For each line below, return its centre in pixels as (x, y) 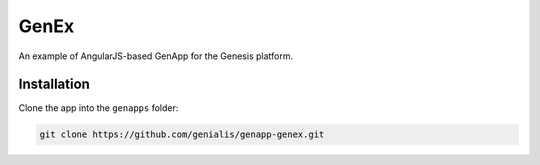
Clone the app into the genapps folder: (98, 108)
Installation (54, 84)
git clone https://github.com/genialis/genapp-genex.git (182, 134)
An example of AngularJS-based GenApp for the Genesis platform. (156, 56)
